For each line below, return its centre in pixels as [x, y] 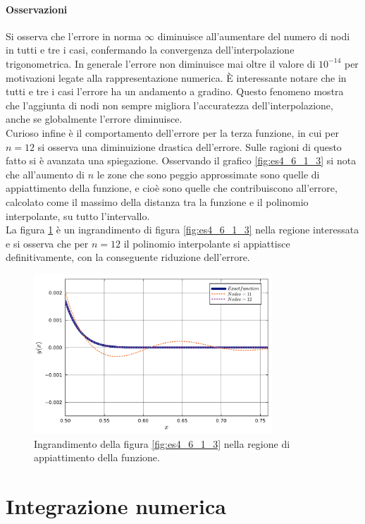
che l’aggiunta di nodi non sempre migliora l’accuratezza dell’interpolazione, [169, 105]
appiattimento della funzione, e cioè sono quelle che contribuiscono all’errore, [172, 188]
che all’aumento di [45, 174]
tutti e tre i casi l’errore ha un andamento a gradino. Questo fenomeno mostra [175, 91]
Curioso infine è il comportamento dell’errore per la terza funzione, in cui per [172, 132]
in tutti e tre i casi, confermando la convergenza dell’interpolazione [150, 50]
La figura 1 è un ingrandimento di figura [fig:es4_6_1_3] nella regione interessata [182, 230]
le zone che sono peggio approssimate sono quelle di [208, 174]
